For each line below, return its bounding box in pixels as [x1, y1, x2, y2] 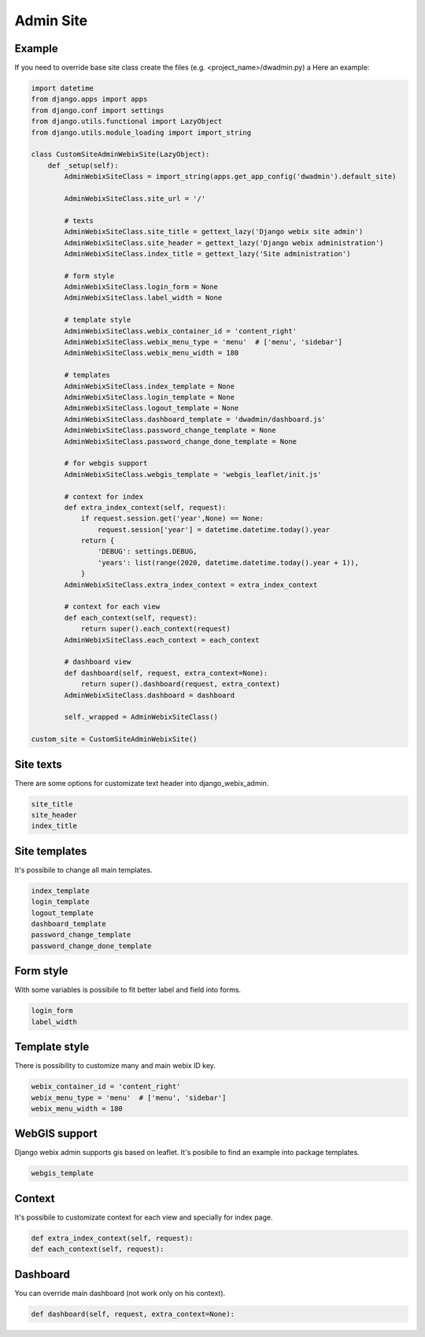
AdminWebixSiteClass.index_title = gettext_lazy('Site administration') [64, 249, 351, 258]
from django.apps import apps [31, 95, 148, 104]
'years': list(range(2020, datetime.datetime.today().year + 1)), [97, 558, 360, 567]
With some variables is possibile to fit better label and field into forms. [14, 985, 242, 995]
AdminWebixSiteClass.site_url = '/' [64, 194, 206, 203]
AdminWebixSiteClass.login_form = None [64, 282, 218, 292]
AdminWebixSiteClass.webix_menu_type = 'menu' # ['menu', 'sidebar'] [64, 337, 342, 347]
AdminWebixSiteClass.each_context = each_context [64, 635, 260, 644]
